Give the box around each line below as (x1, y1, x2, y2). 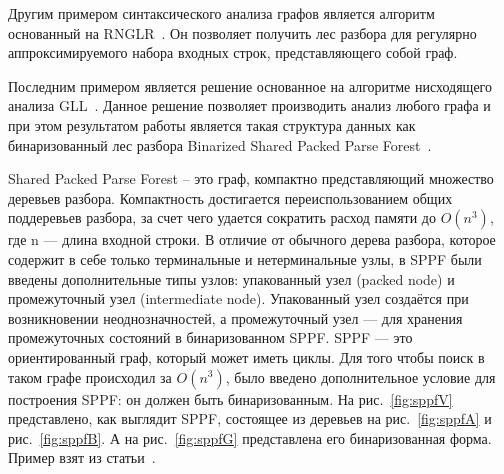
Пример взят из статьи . (8, 447, 156, 468)
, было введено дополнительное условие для (225, 366, 496, 387)
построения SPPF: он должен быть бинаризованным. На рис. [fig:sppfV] (8, 388, 453, 409)
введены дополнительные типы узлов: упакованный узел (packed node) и (8, 268, 455, 289)
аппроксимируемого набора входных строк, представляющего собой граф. (8, 42, 458, 63)
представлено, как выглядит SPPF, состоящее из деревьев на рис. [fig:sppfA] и (8, 408, 492, 429)
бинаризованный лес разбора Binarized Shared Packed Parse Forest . (8, 134, 432, 155)
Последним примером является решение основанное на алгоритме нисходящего (8, 75, 492, 96)
